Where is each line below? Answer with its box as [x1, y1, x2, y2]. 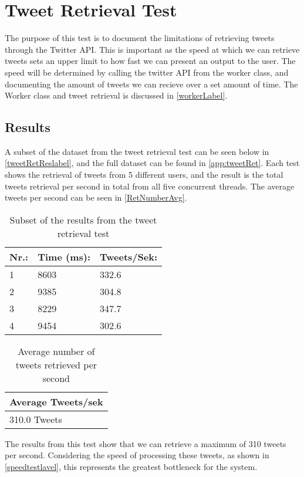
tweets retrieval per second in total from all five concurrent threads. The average [5, 180, 295, 192]
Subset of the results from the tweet [9, 212, 157, 226]
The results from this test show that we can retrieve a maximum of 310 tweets [5, 437, 286, 449]
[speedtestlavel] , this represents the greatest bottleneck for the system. [5, 461, 258, 473]
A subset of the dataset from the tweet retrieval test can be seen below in [5, 145, 269, 157]
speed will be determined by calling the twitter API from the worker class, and [5, 66, 289, 78]
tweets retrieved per [15, 357, 97, 371]
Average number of [18, 344, 95, 358]
